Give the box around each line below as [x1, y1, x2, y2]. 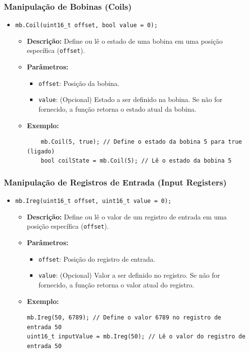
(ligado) [27, 148, 55, 155]
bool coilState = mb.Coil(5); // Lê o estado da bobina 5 [41, 157, 232, 165]
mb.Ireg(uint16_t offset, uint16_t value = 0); [15, 198, 171, 205]
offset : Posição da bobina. [38, 78, 120, 88]
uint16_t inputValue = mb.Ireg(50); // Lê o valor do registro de [27, 333, 246, 340]
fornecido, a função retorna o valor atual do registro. [38, 280, 194, 290]
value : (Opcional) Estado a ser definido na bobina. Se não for [38, 94, 223, 104]
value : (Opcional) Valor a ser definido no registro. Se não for [38, 270, 220, 280]
